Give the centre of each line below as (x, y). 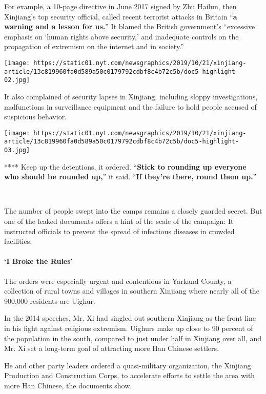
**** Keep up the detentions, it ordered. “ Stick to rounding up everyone (125, 166)
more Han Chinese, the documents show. (68, 385)
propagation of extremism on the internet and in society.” (94, 46)
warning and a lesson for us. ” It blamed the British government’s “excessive (130, 26)
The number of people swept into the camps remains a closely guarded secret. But (133, 211)
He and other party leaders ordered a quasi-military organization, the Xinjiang (128, 365)
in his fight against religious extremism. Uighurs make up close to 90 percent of (129, 328)
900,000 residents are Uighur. (50, 300)
